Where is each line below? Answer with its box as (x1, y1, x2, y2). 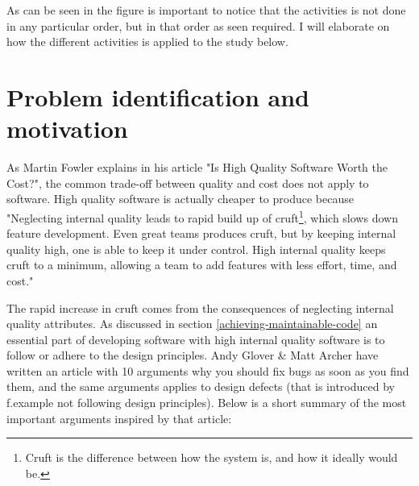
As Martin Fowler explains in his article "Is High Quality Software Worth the (6, 159, 388, 176)
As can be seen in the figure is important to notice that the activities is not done (6, 2, 406, 18)
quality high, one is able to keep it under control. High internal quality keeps (6, 240, 386, 257)
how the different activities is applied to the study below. (6, 33, 288, 50)
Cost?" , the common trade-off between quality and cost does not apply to (6, 174, 369, 191)
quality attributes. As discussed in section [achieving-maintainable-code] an (6, 315, 378, 332)
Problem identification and (6, 80, 309, 113)
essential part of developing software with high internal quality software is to (6, 330, 385, 347)
